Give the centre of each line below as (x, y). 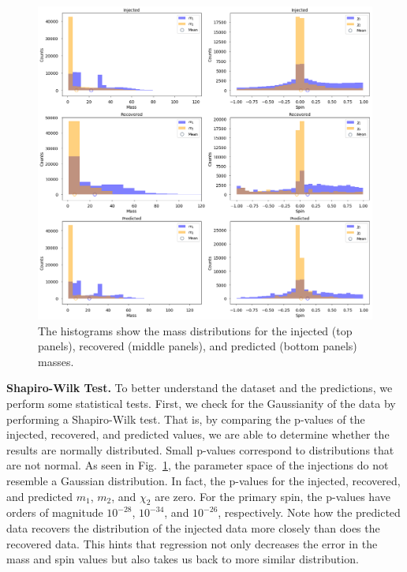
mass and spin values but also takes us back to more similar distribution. (183, 559)
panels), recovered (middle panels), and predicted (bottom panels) (198, 346)
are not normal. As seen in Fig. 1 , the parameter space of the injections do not (198, 465)
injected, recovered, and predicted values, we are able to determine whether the (198, 434)
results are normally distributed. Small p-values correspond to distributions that (200, 449)
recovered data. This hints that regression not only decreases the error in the (192, 543)
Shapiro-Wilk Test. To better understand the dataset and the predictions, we (200, 388)
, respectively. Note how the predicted (309, 512)
